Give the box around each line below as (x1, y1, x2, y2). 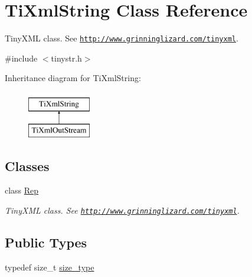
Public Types (5, 233, 87, 251)
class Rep (5, 184, 39, 197)
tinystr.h (51, 51, 82, 64)
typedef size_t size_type (5, 260, 94, 273)
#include (5, 51, 38, 64)
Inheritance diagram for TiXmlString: (5, 72, 141, 84)
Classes (5, 156, 50, 175)
